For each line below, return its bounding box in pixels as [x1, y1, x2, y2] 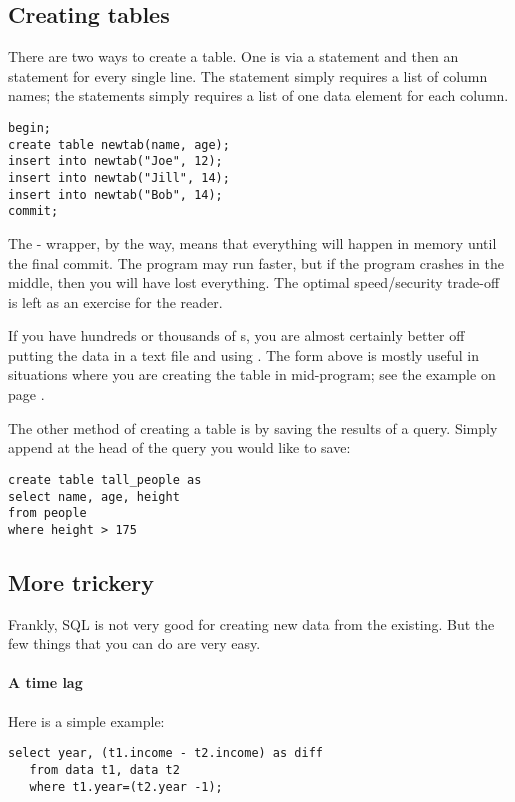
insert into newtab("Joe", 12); [8, 154, 223, 169]
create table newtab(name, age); [8, 137, 230, 152]
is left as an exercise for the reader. [8, 291, 223, 312]
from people [8, 506, 87, 521]
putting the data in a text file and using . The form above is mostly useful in [8, 344, 479, 365]
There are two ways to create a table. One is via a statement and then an [8, 46, 459, 67]
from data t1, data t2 [29, 762, 180, 777]
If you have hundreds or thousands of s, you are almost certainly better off [8, 325, 465, 346]
